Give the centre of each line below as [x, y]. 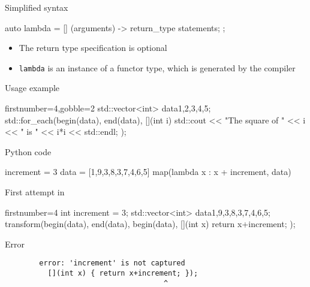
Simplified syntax [37, 7]
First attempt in [35, 192]
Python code [28, 151]
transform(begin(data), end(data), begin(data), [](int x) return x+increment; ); [150, 224]
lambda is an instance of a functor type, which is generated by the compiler [157, 67]
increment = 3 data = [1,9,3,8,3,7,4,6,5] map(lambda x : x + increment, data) [148, 172]
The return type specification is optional [93, 48]
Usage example [32, 88]
